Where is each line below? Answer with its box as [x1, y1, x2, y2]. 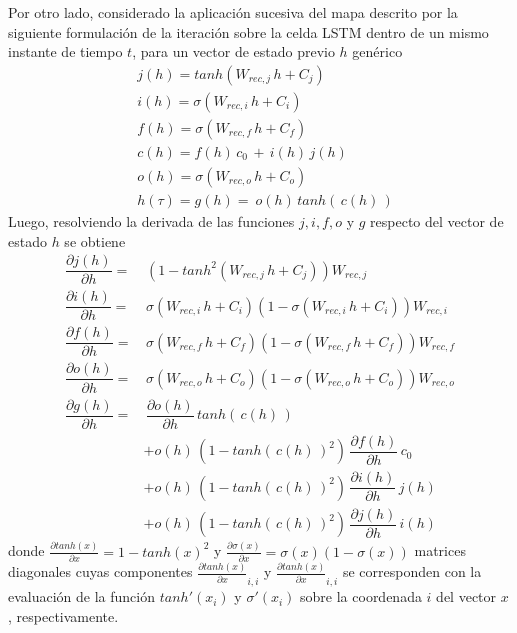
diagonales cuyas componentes [8, 561, 193, 582]
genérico [352, 41, 403, 62]
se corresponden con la [342, 561, 482, 582]
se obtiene [64, 230, 126, 251]
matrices [414, 540, 466, 561]
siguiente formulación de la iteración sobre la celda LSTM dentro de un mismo [8, 21, 489, 42]
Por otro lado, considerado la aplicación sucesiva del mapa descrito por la [8, 2, 458, 22]
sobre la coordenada [300, 586, 422, 607]
